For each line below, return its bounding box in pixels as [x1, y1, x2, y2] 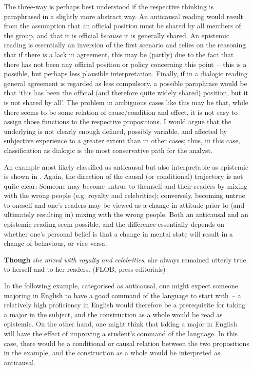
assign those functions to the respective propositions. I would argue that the [4, 116, 232, 127]
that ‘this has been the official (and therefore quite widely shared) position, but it [4, 87, 248, 98]
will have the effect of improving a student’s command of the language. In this [4, 328, 238, 338]
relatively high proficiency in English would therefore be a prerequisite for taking [4, 300, 246, 310]
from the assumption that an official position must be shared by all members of [4, 21, 241, 31]
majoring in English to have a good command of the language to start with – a [4, 290, 241, 300]
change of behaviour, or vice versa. [4, 238, 107, 248]
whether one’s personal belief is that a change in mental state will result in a [4, 228, 233, 239]
